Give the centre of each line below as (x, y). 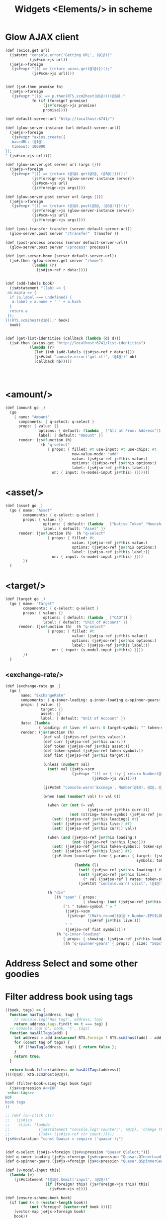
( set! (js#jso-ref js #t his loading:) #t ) (95, 819)
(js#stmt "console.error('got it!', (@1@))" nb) (85, 357)
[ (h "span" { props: (75, 897)
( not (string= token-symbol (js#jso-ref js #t (117, 814)
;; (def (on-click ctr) (30, 1116)
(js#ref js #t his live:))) (114, 920)
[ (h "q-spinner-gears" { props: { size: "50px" (113, 943)
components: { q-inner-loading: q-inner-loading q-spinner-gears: (91, 700)
